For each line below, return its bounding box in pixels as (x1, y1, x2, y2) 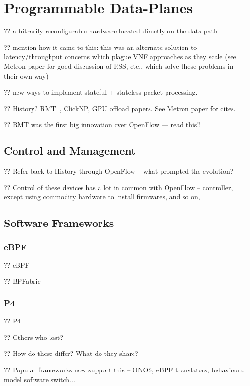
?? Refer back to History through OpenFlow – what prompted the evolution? (4, 166, 233, 176)
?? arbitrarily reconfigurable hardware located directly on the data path (4, 26, 217, 36)
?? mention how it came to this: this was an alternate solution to (4, 42, 197, 52)
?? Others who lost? (4, 332, 63, 342)
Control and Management (4, 143, 136, 158)
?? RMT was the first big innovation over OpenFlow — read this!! (4, 119, 201, 129)
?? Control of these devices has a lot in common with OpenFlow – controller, (4, 182, 233, 192)
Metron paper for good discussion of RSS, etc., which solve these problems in (4, 61, 233, 71)
